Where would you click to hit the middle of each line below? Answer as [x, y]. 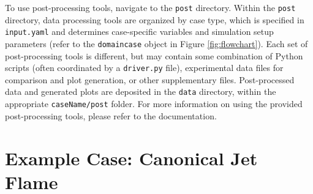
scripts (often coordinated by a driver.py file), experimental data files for [144, 68]
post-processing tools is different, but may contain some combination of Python [154, 55]
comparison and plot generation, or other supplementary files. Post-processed [150, 79]
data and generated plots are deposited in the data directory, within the [141, 91]
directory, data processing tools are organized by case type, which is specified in [155, 19]
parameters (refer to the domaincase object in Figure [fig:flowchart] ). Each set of [156, 43]
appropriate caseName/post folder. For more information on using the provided [154, 104]
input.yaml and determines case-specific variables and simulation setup [139, 32]
